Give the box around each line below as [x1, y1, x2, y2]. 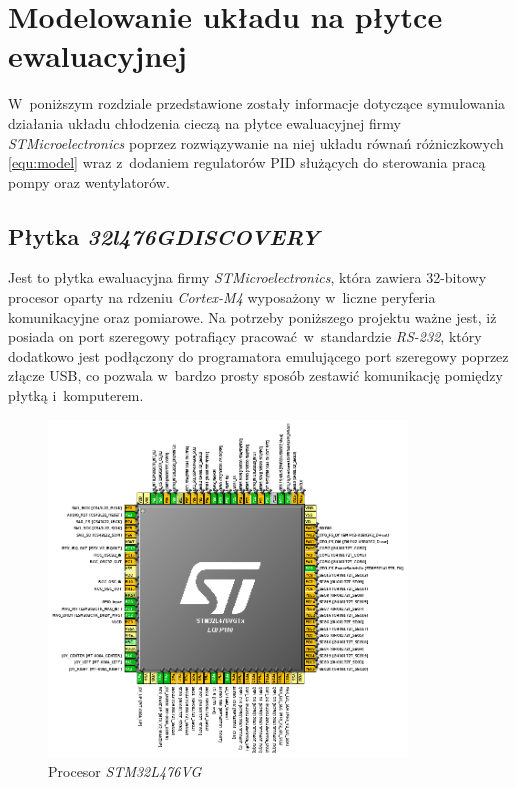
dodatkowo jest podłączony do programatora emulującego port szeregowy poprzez [8, 345, 509, 366]
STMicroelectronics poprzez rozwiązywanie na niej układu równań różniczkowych [8, 132, 504, 153]
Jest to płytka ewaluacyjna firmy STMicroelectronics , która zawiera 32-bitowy [8, 267, 487, 288]
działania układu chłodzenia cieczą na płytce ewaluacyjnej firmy [8, 112, 401, 133]
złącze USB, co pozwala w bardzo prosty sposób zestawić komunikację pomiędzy [8, 365, 503, 386]
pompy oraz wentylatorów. [8, 171, 170, 192]
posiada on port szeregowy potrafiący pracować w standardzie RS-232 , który [8, 326, 482, 347]
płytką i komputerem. [8, 385, 144, 406]
